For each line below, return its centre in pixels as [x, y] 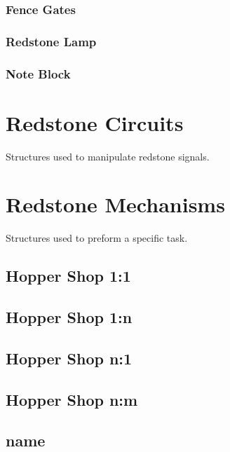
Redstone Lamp [51, 41]
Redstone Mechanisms [115, 204]
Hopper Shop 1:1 [68, 276]
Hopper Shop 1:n [69, 317]
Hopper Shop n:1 [69, 358]
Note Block [38, 73]
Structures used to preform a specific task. [97, 238]
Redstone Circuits [95, 122]
